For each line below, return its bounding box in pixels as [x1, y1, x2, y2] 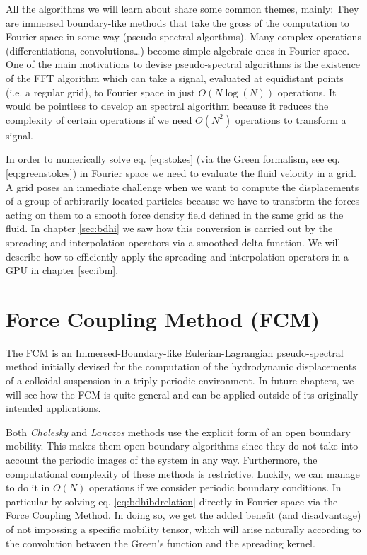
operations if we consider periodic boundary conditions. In [88, 480, 342, 495]
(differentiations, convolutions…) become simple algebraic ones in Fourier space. [6, 42, 350, 57]
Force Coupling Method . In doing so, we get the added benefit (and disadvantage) [6, 508, 361, 522]
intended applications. [6, 401, 101, 416]
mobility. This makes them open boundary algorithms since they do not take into [6, 438, 359, 453]
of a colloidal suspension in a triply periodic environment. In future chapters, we [6, 373, 354, 387]
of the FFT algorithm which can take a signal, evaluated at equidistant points [6, 70, 344, 85]
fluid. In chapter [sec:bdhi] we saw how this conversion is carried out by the [6, 221, 333, 236]
